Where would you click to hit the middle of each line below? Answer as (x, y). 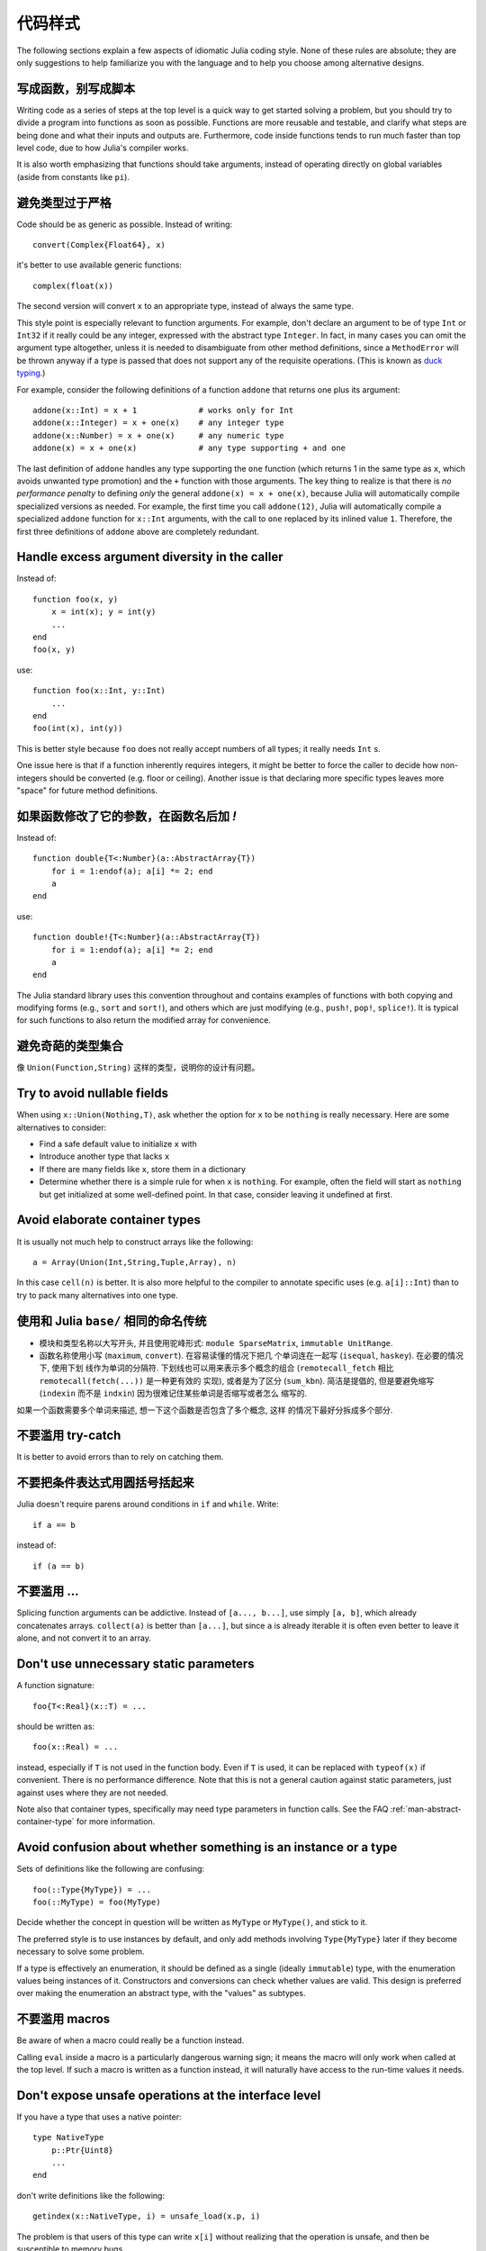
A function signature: (55, 1686)
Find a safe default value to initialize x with (118, 1144)
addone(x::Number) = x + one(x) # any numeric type (158, 435)
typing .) (31, 373)
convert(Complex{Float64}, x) (99, 245)
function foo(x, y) (76, 599)
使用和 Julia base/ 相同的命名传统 (112, 1320)
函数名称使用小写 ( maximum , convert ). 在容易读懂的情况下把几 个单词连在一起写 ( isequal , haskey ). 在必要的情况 (251, 1356)
